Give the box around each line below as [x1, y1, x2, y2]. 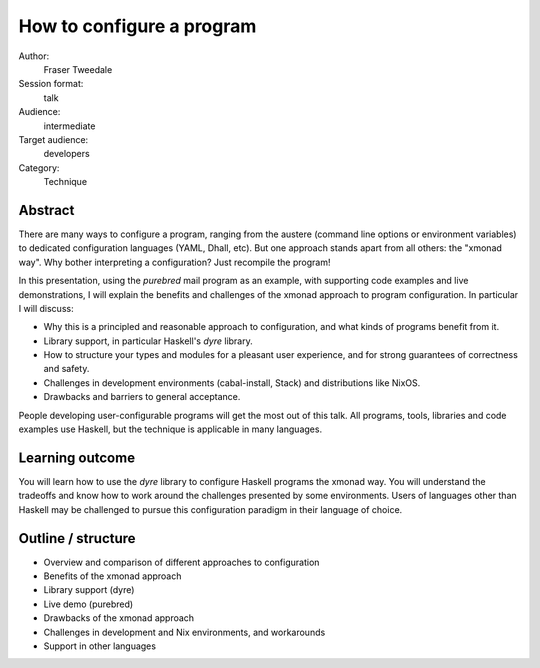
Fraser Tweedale [43, 63, 113, 75]
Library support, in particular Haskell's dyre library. [43, 335, 254, 347]
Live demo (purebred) [43, 598, 134, 610]
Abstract [18, 201, 75, 219]
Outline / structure [18, 530, 136, 547]
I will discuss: [18, 302, 74, 314]
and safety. [43, 363, 90, 375]
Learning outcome [18, 449, 135, 466]
